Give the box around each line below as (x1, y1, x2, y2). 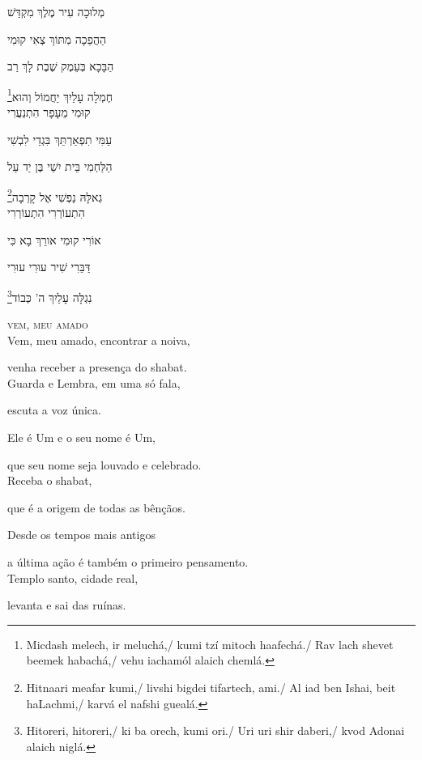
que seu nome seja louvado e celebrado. (7, 456, 202, 473)
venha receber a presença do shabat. (7, 359, 187, 376)
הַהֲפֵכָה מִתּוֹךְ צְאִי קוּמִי (7, 30, 107, 47)
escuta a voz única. (7, 401, 101, 418)
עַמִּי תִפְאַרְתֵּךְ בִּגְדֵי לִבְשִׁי (7, 130, 113, 147)
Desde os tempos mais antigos (7, 526, 156, 543)
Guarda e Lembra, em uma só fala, (7, 374, 181, 391)
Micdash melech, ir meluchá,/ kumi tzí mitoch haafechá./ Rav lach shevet (26, 635, 394, 652)
